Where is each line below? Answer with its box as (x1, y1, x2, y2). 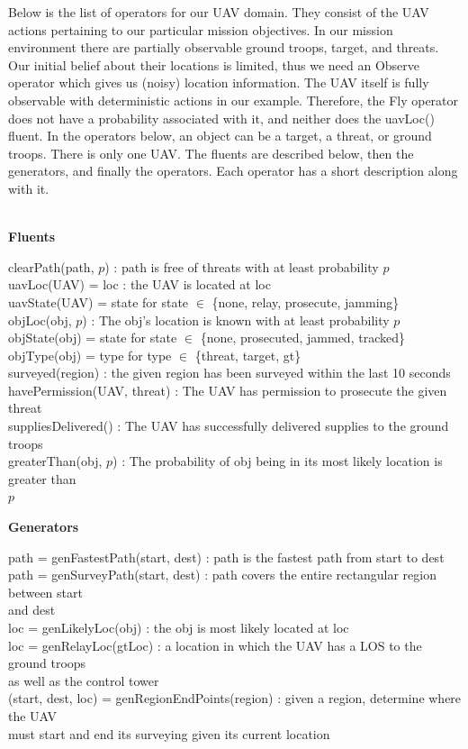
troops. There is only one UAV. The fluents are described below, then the (8, 143, 414, 162)
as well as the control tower (8, 671, 159, 690)
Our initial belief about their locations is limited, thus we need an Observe (8, 55, 420, 74)
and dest (8, 600, 56, 619)
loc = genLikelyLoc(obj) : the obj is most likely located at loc (8, 618, 349, 636)
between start (8, 582, 83, 601)
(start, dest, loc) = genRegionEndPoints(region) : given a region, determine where (8, 689, 462, 708)
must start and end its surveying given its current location (8, 724, 330, 743)
